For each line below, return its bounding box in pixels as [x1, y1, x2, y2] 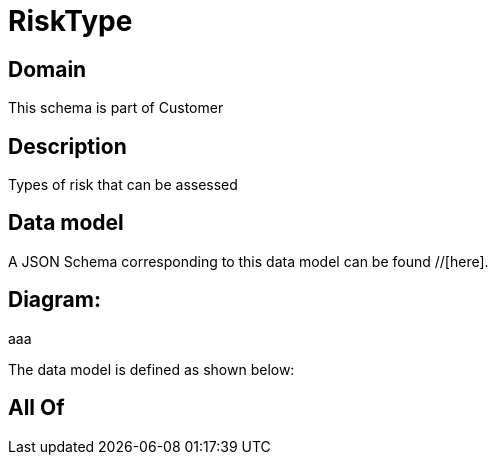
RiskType [8, 4, 133, 38]
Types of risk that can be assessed [8, 176, 238, 194]
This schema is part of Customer [8, 99, 224, 117]
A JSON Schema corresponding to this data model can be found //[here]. [8, 252, 489, 270]
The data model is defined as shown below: [8, 360, 295, 378]
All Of [8, 395, 65, 421]
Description [8, 133, 127, 159]
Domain [8, 56, 87, 82]
